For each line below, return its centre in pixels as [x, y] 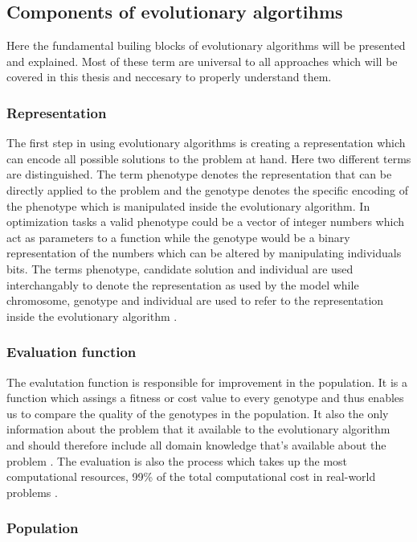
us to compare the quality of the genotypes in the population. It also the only [198, 413]
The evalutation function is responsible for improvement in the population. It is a [207, 382]
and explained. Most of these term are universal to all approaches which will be [202, 61]
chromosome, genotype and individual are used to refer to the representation [195, 300]
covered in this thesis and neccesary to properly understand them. [169, 77]
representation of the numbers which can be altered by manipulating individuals [204, 253]
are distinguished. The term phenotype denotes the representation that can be [199, 174]
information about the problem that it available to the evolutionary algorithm [198, 429]
